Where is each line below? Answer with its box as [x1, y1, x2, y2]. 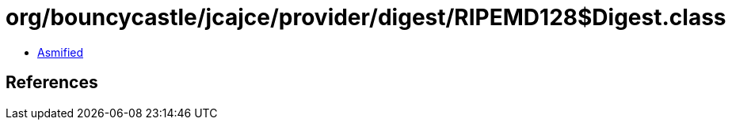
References [6, 72, 98, 93]
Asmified [37, 45, 84, 59]
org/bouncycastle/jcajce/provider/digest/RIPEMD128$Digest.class [6, 4, 726, 31]
